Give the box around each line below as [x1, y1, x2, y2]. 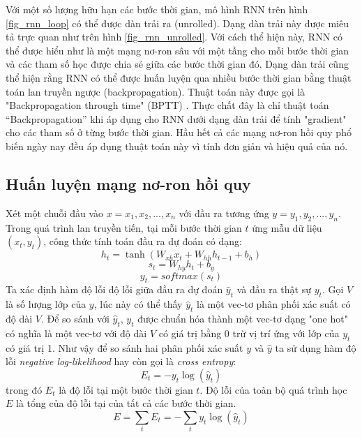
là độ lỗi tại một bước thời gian [59, 382, 193, 397]
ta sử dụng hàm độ [275, 340, 356, 355]
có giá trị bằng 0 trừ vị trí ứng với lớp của [158, 325, 340, 340]
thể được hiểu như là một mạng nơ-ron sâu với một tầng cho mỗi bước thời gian [6, 43, 349, 57]
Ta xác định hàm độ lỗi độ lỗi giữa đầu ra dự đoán [6, 282, 223, 297]
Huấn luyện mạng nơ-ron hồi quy [6, 172, 251, 194]
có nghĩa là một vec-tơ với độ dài [6, 325, 147, 340]
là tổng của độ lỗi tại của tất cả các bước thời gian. [16, 396, 236, 410]
